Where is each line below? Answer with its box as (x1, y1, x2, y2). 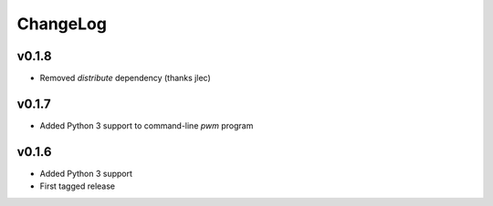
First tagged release (39, 180, 116, 191)
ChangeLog (16, 14, 107, 34)
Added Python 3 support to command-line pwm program (39, 119, 254, 131)
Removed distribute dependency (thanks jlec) (39, 73, 211, 84)
